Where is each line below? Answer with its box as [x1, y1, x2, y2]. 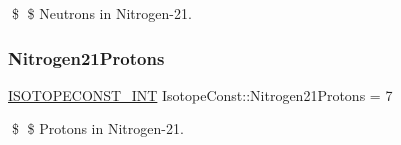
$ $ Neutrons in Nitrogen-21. [11, 3, 192, 23]
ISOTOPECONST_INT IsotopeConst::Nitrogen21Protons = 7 [8, 84, 393, 105]
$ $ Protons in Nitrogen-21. [11, 118, 184, 139]
